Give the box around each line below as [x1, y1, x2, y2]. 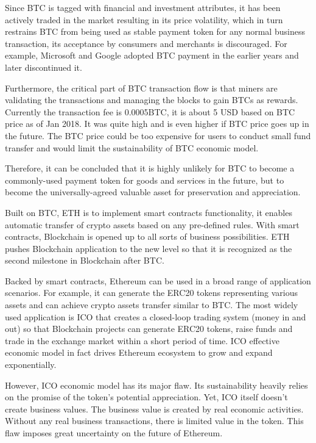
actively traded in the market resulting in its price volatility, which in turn [5, 13, 283, 26]
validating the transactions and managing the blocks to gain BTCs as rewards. [5, 93, 298, 106]
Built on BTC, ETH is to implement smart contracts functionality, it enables [5, 206, 292, 218]
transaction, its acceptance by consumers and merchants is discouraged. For [5, 37, 287, 49]
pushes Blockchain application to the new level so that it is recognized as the [5, 242, 292, 254]
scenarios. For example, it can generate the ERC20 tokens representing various [5, 286, 298, 299]
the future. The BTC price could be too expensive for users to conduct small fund [5, 129, 311, 142]
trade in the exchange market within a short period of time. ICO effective [5, 334, 279, 347]
